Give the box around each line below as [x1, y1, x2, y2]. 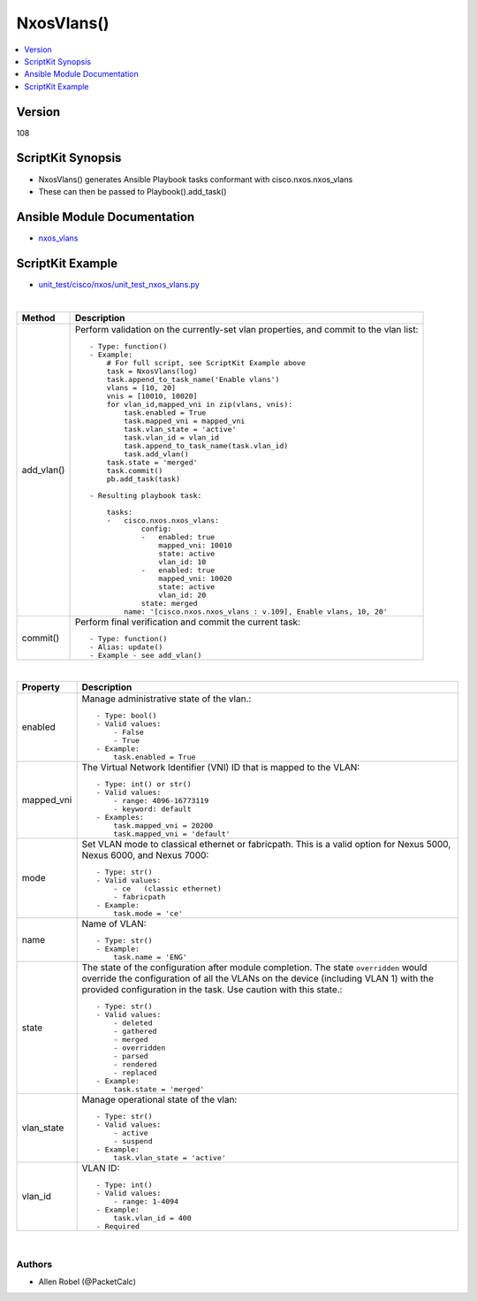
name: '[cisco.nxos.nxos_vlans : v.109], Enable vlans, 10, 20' [124, 607, 388, 616]
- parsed [113, 1051, 149, 1060]
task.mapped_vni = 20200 [113, 821, 214, 830]
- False [113, 727, 145, 737]
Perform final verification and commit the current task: [74, 616, 300, 628]
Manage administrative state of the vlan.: [81, 693, 252, 705]
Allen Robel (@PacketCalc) [38, 1276, 137, 1287]
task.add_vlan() [124, 449, 189, 459]
